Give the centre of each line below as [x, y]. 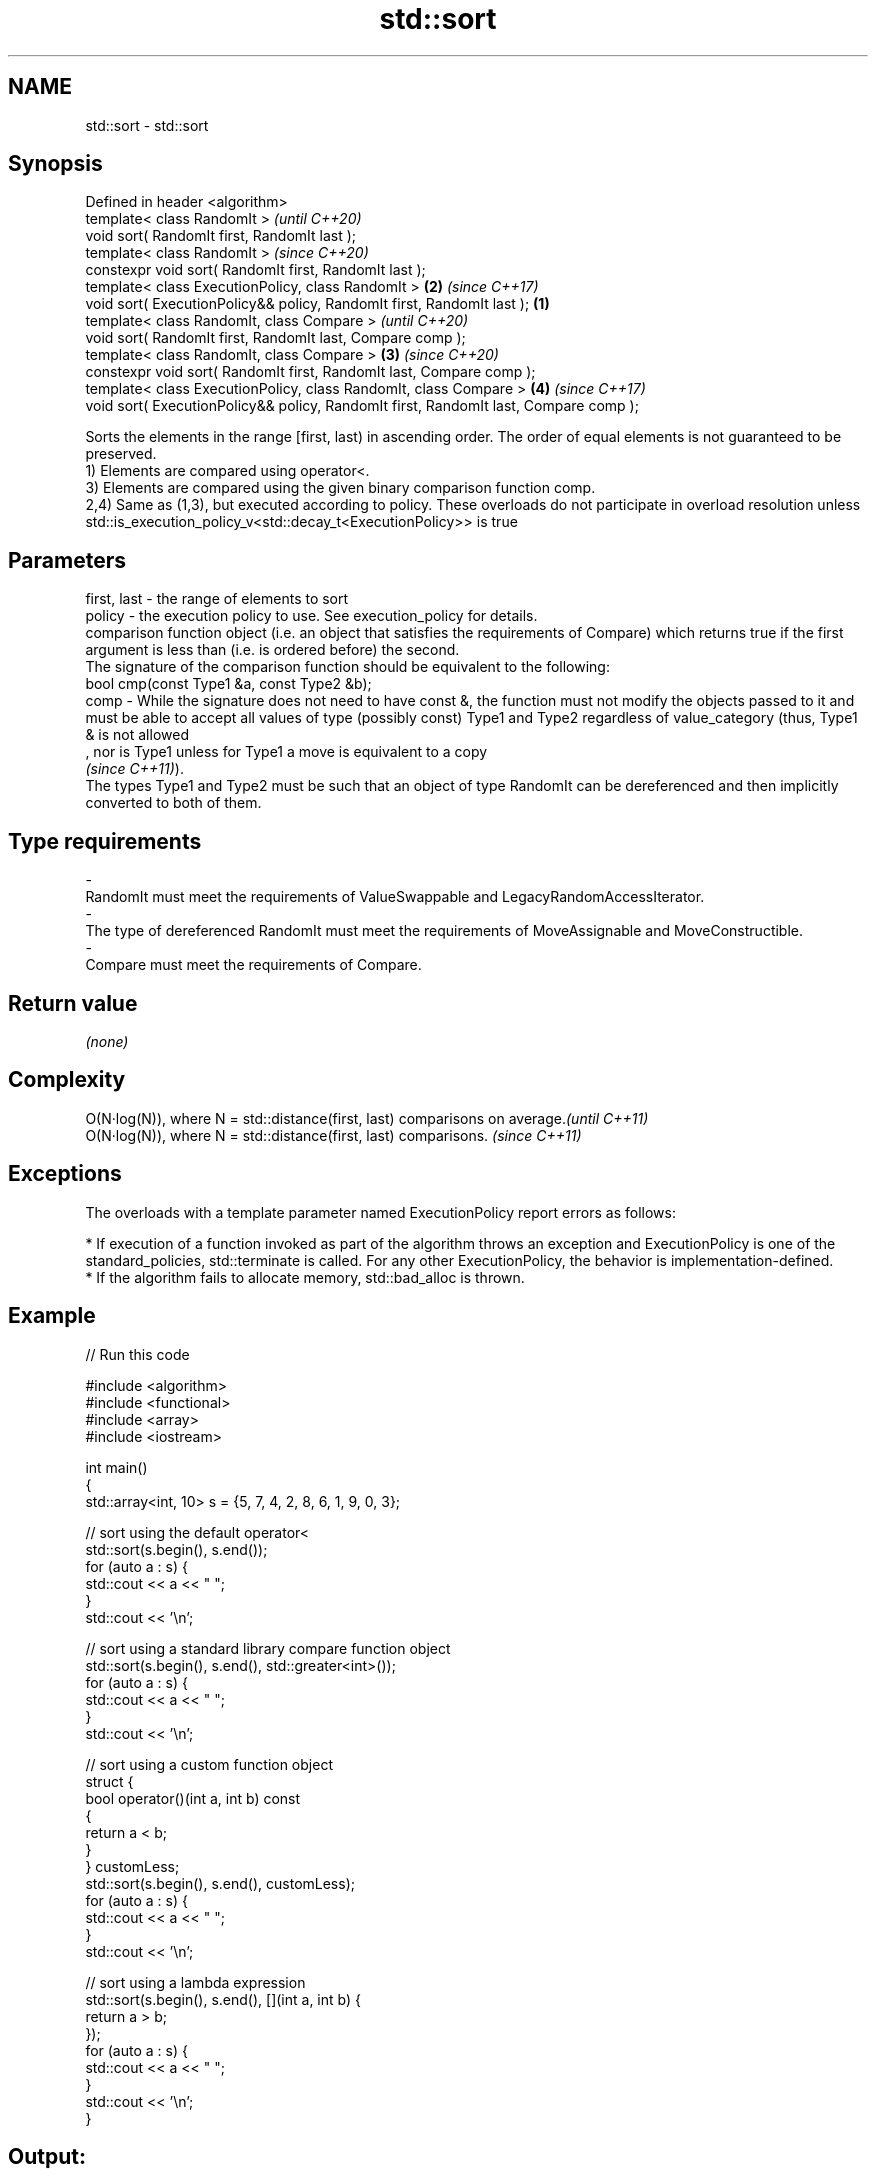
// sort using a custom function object [209, 1764]
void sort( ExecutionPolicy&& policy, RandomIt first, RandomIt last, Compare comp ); [362, 406]
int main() [116, 1467]
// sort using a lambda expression [195, 1982]
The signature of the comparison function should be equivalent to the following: [347, 667]
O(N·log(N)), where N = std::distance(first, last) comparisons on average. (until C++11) [367, 1118]
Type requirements [105, 841]
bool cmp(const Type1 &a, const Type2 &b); [228, 684]
